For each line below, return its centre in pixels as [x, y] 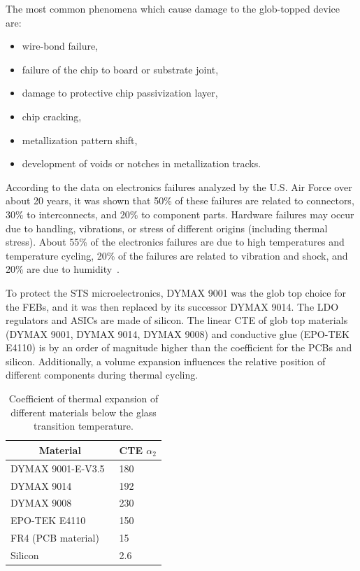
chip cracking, [52, 116]
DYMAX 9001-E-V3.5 [58, 468]
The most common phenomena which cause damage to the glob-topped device [173, 8]
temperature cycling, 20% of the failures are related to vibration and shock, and [177, 255]
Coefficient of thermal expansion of [84, 399]
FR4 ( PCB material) [55, 538]
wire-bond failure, [60, 46]
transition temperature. [84, 426]
